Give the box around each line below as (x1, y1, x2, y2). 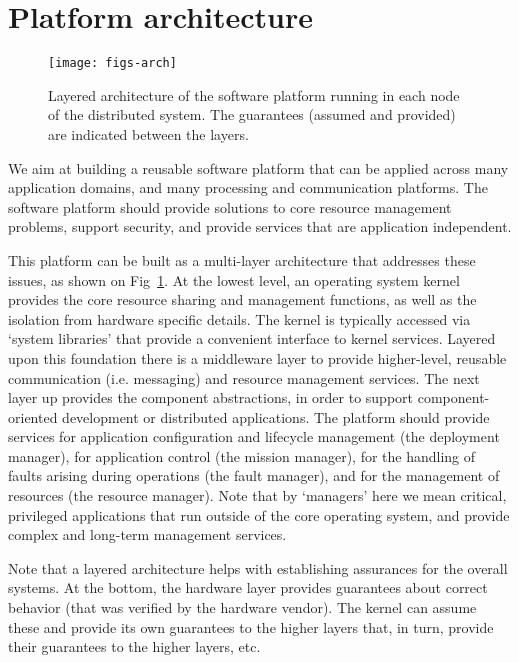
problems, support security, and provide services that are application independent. (8, 216, 512, 237)
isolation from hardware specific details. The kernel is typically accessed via (8, 308, 471, 329)
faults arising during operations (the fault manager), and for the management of (8, 465, 500, 486)
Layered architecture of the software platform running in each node (48, 84, 460, 105)
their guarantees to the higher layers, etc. (8, 636, 261, 657)
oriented (8, 406, 58, 427)
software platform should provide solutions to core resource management (8, 196, 452, 217)
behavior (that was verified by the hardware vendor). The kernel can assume (8, 597, 477, 618)
